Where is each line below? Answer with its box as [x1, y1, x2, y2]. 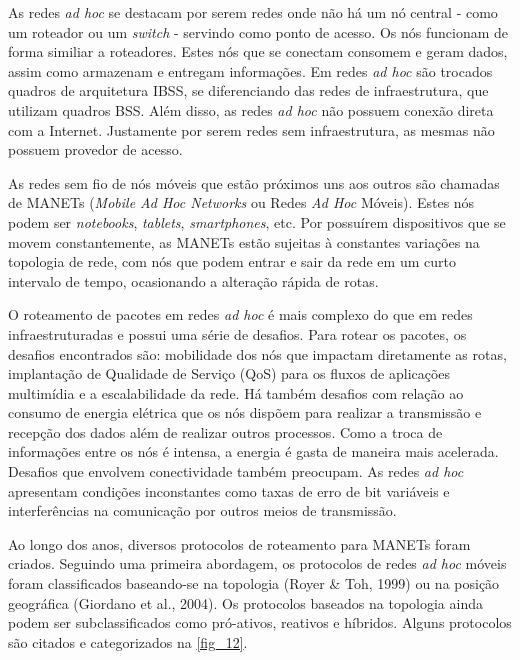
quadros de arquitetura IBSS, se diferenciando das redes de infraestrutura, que [8, 80, 489, 101]
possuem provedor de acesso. [8, 139, 183, 160]
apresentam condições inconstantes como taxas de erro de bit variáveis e [8, 480, 450, 501]
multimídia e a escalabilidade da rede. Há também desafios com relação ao [8, 382, 464, 403]
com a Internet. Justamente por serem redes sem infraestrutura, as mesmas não [8, 119, 495, 140]
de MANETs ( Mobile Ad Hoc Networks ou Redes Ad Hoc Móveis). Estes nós [8, 192, 475, 213]
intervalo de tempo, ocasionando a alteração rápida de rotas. [8, 270, 379, 291]
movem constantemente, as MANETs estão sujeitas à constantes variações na [8, 231, 480, 252]
